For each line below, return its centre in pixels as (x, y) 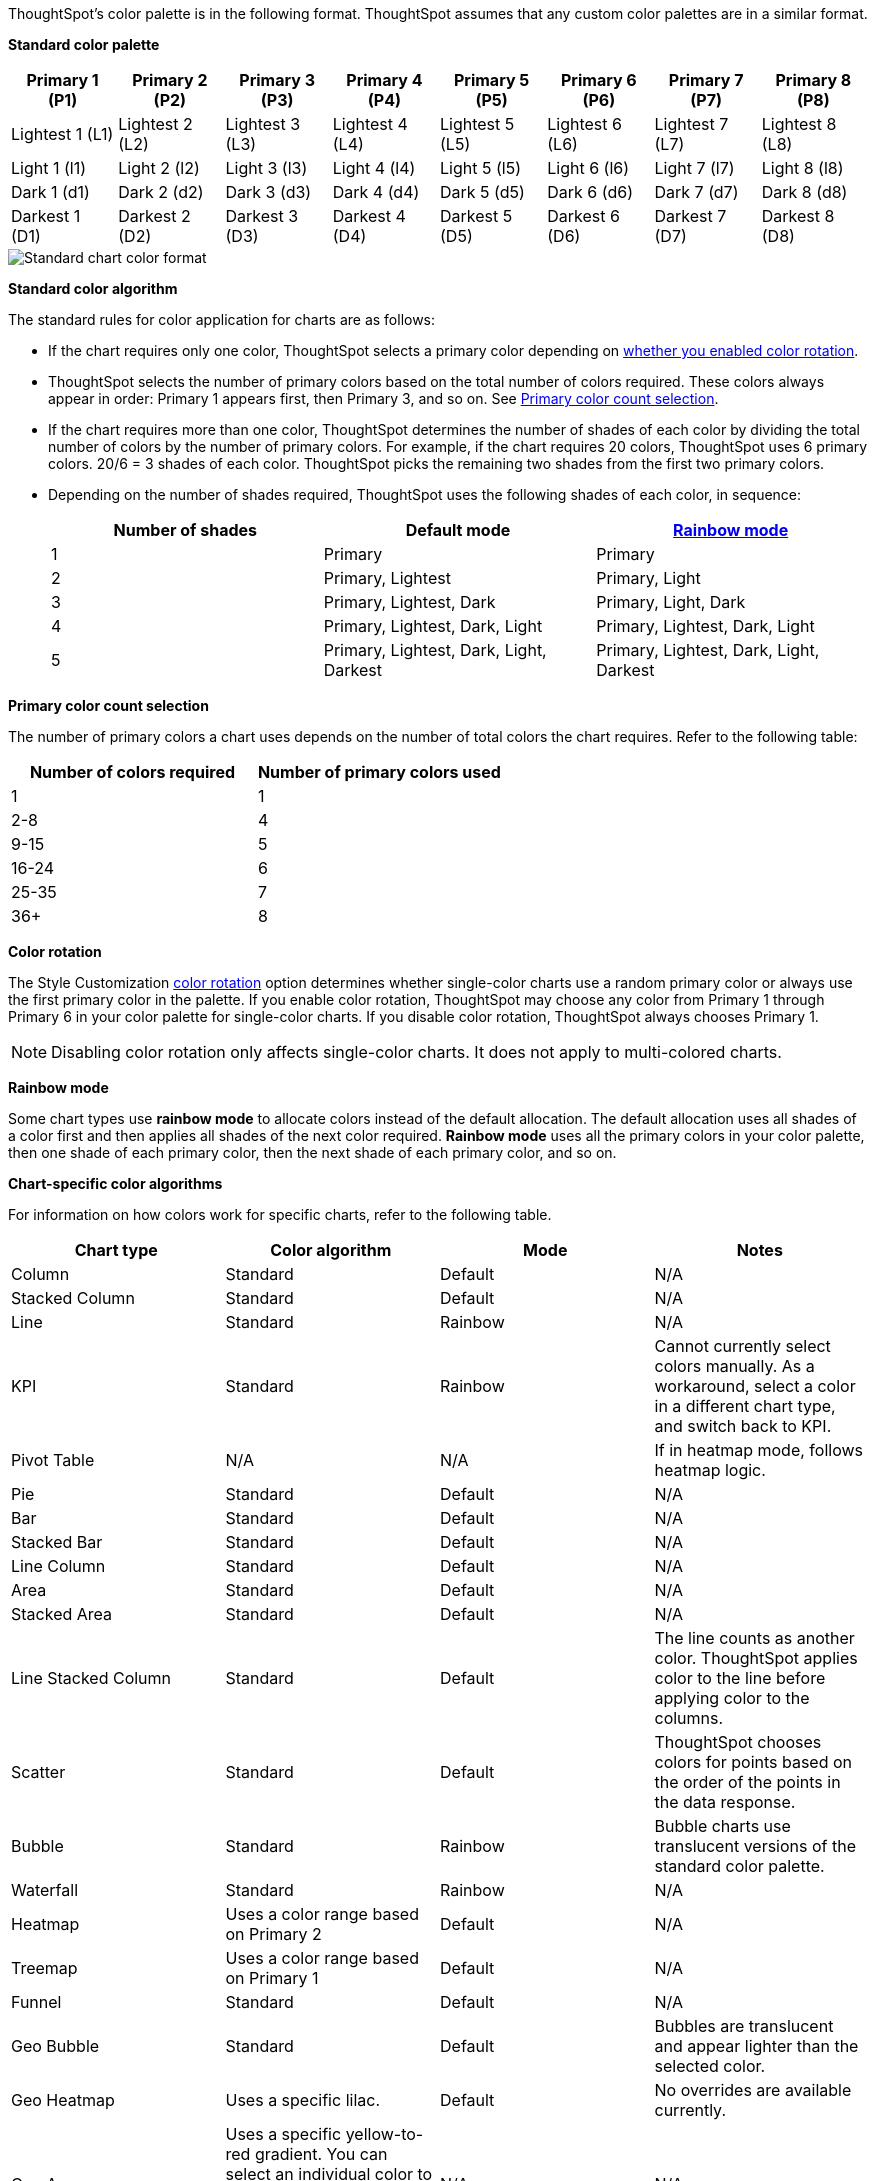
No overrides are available (753, 2090)
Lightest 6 (584, 124)
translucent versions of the (755, 1846)
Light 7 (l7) (694, 168)
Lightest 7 (691, 124)
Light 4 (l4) (374, 168)
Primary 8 (813, 80)
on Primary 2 (273, 1934)
